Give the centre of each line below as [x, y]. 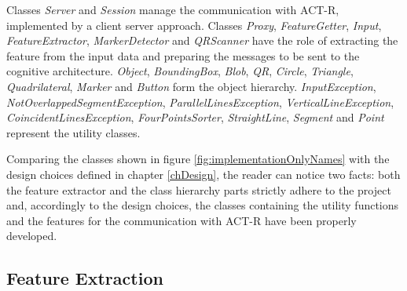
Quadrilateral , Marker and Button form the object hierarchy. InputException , [191, 86]
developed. [32, 236]
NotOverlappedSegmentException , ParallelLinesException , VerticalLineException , [200, 102]
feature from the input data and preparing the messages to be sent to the [183, 55]
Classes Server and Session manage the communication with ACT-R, [173, 9]
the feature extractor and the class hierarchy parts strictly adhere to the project [199, 189]
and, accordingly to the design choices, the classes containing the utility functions [203, 205]
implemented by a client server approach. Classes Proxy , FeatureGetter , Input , [194, 25]
